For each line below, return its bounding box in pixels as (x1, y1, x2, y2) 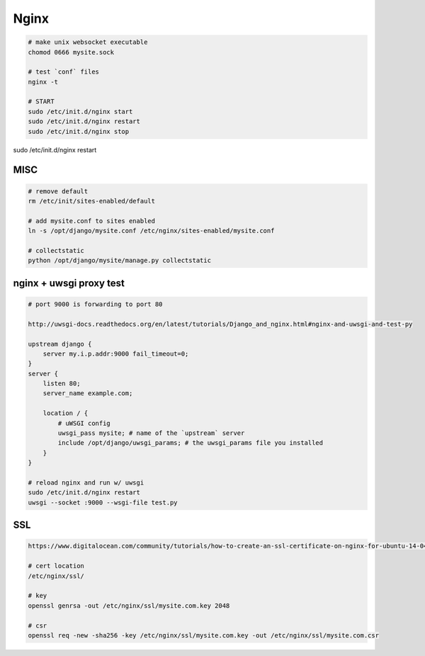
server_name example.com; (42, 390, 133, 397)
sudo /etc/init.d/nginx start (28, 107, 133, 115)
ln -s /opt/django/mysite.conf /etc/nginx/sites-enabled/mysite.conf (28, 227, 275, 235)
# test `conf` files (28, 68, 99, 76)
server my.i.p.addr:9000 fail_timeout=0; (42, 349, 189, 358)
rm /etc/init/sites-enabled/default (28, 197, 156, 205)
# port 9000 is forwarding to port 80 (28, 300, 163, 308)
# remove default (28, 187, 89, 195)
